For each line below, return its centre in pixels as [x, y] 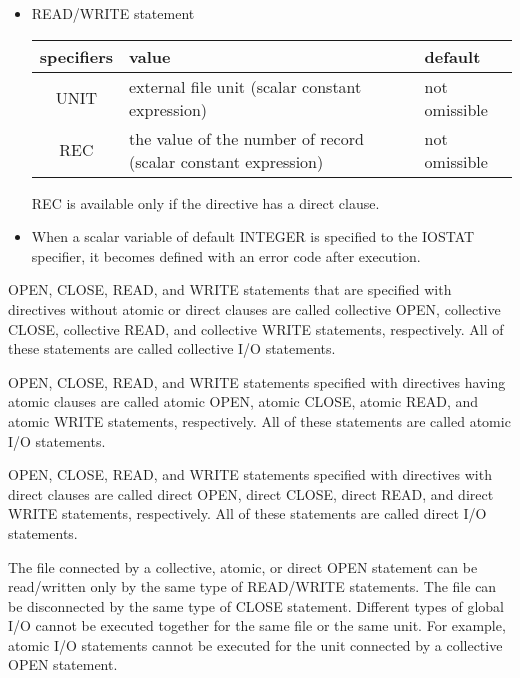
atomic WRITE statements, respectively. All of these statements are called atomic [259, 420]
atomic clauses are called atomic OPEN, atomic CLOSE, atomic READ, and [243, 401]
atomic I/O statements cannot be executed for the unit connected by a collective [255, 644]
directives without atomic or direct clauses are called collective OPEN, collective [254, 308]
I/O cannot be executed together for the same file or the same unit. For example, [257, 625]
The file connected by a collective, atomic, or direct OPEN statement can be [243, 566]
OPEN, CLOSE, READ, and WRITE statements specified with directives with [250, 474]
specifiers [76, 56]
